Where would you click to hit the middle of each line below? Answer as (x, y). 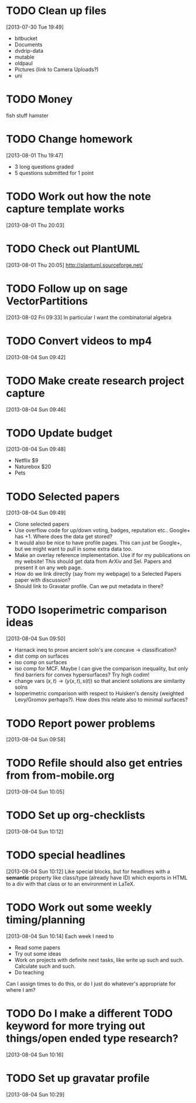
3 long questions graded (44, 166)
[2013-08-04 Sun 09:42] (36, 357)
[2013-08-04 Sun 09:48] (36, 449)
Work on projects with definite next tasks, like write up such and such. (99, 960)
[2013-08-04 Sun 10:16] (35, 1054)
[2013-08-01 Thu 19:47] (35, 155)
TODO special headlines (66, 855)
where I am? (21, 990)
